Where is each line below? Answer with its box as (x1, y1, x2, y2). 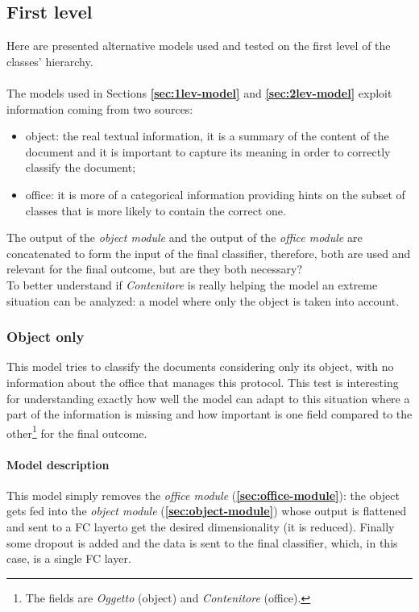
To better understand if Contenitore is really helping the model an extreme (6, 276, 378, 293)
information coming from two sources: (6, 100, 193, 117)
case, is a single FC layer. (6, 550, 131, 567)
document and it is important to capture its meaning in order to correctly (25, 143, 391, 160)
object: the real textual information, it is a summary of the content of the (25, 127, 389, 144)
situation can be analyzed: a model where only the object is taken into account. (6, 292, 400, 309)
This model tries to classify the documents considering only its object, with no (6, 358, 394, 375)
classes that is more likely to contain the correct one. (25, 202, 286, 219)
